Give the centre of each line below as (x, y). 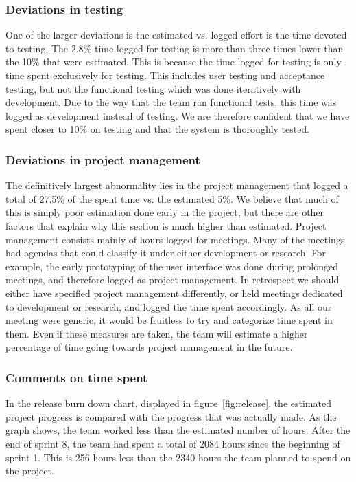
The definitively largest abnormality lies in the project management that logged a (177, 185)
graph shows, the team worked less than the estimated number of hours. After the (178, 430)
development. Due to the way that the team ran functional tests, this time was (171, 102)
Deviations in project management (103, 159)
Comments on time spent (77, 377)
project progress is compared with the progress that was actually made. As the (171, 416)
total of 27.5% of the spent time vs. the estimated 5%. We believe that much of (172, 198)
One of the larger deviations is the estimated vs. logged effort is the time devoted (176, 35)
